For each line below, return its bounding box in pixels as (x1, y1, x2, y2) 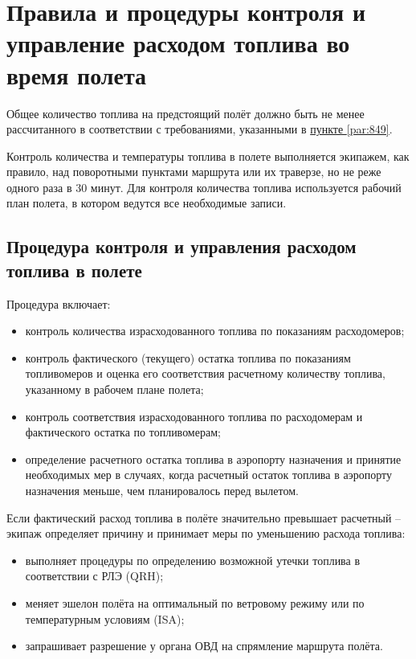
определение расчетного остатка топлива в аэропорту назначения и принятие (25, 450, 402, 467)
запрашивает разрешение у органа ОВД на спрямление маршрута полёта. (25, 637, 383, 654)
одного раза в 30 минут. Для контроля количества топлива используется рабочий (6, 178, 402, 195)
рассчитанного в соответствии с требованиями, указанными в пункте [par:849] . (6, 121, 393, 137)
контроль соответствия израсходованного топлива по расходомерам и (25, 407, 363, 424)
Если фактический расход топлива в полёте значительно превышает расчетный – (6, 509, 402, 526)
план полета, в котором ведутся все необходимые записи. (6, 194, 287, 211)
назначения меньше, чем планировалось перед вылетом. (25, 482, 299, 498)
